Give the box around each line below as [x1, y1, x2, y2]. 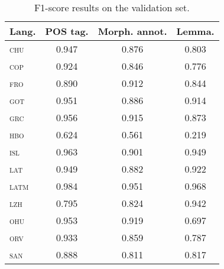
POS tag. [45, 24, 89, 38]
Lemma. [176, 24, 215, 38]
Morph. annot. [98, 24, 167, 38]
